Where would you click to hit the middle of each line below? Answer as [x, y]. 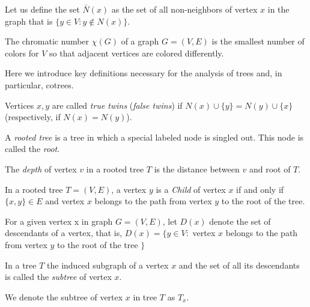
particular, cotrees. [39, 84]
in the [278, 9]
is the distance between [197, 169]
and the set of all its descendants [239, 265]
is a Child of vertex [191, 189]
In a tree [21, 265]
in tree [145, 296]
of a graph [140, 41]
